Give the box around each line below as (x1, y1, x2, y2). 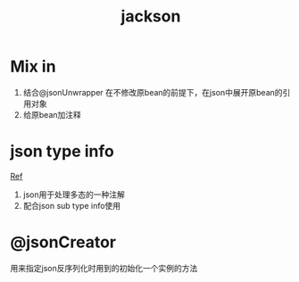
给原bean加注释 (22, 109, 81, 120)
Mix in (10, 56, 56, 77)
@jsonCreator (10, 232, 117, 253)
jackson (120, 6, 181, 27)
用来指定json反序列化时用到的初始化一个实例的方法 (10, 262, 198, 273)
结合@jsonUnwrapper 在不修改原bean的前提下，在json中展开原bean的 (22, 87, 284, 97)
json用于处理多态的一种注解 (22, 189, 126, 200)
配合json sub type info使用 (22, 200, 121, 211)
